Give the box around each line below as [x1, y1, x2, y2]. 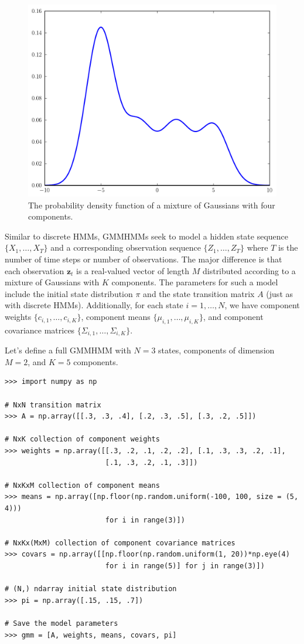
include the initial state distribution [5, 287, 133, 299]
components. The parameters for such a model [111, 276, 278, 288]
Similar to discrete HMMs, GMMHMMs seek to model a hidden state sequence [5, 230, 288, 242]
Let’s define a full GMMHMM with [5, 344, 131, 356]
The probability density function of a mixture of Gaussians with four [28, 198, 275, 211]
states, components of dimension [158, 344, 275, 356]
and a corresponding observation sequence [50, 241, 201, 254]
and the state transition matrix [143, 287, 255, 299]
